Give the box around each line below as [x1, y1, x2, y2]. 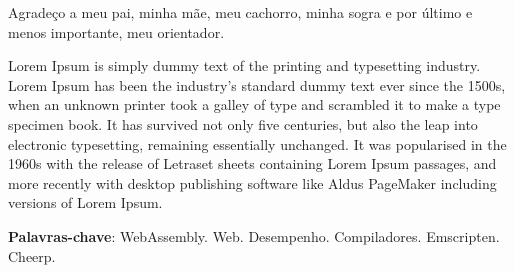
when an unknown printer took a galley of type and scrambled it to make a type [8, 94, 501, 115]
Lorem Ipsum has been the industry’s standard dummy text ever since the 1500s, [8, 74, 506, 95]
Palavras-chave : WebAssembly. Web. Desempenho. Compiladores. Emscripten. [8, 225, 500, 246]
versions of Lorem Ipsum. [8, 192, 163, 213]
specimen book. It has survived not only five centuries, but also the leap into [8, 113, 478, 134]
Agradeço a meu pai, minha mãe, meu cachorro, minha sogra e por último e [8, 2, 473, 22]
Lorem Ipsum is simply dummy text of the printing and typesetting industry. [8, 55, 481, 76]
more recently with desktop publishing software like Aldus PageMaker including [8, 172, 497, 193]
